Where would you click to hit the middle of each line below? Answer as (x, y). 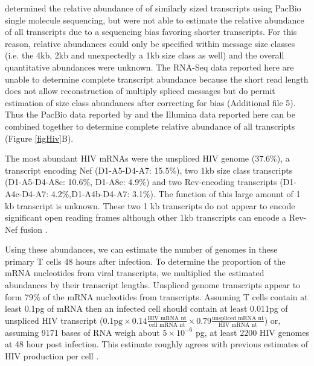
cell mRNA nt (167, 325)
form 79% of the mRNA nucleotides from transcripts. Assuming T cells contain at (156, 296)
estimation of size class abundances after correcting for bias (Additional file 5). (150, 102)
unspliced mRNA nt (238, 318)
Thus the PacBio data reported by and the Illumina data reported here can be (150, 114)
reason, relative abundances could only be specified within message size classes (150, 43)
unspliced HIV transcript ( (54, 320)
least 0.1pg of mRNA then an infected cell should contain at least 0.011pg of (146, 308)
